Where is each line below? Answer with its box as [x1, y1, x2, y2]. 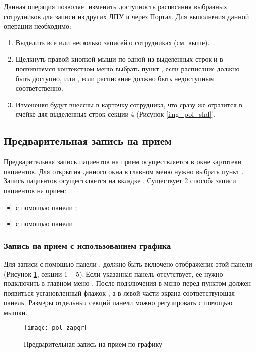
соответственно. [15, 83, 63, 93]
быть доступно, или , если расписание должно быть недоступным [15, 73, 214, 83]
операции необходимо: [4, 21, 71, 31]
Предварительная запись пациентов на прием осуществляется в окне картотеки [4, 156, 242, 167]
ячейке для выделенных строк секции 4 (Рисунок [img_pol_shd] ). [15, 109, 216, 119]
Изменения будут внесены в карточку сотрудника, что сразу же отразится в [15, 99, 242, 109]
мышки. [4, 307, 28, 317]
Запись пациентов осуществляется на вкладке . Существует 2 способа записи [4, 176, 236, 186]
